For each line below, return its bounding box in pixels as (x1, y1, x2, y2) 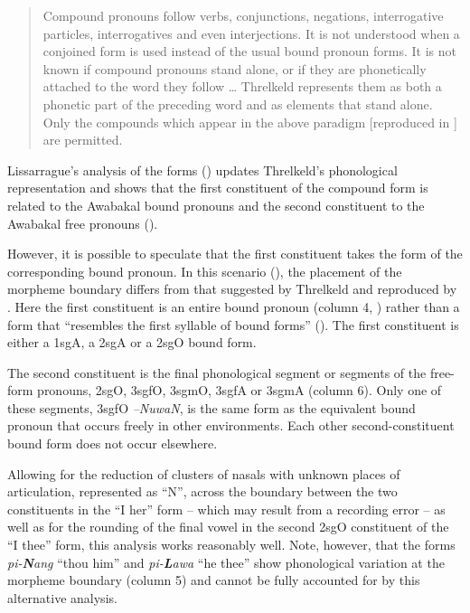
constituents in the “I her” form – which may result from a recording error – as (7, 499, 446, 518)
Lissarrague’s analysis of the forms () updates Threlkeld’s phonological (7, 160, 398, 179)
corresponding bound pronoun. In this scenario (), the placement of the (7, 261, 402, 280)
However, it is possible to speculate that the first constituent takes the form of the (7, 244, 463, 263)
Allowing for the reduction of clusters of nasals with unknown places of (7, 464, 400, 483)
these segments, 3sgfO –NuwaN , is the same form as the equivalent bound (7, 398, 416, 417)
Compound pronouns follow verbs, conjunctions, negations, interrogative (42, 6, 444, 24)
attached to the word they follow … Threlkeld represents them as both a (42, 77, 442, 96)
